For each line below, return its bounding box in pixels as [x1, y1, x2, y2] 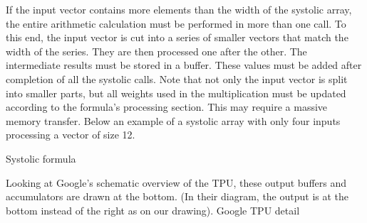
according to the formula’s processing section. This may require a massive [6, 99, 328, 114]
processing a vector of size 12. [6, 127, 135, 142]
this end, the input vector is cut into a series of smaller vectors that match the [6, 30, 348, 45]
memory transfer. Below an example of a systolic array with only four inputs [6, 113, 341, 128]
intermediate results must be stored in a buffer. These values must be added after [6, 58, 362, 72]
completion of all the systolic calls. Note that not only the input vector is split [6, 71, 348, 86]
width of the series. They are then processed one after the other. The [6, 43, 307, 58]
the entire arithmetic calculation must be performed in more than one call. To [6, 16, 346, 31]
